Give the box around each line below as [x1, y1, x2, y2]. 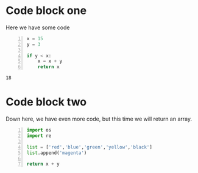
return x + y [26, 161, 60, 168]
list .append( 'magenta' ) [26, 150, 87, 156]
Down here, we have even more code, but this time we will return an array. [5, 115, 193, 122]
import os [26, 127, 52, 133]
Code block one [5, 4, 87, 18]
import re [26, 133, 52, 139]
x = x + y [37, 58, 63, 65]
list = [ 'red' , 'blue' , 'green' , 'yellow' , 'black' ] [26, 144, 153, 150]
